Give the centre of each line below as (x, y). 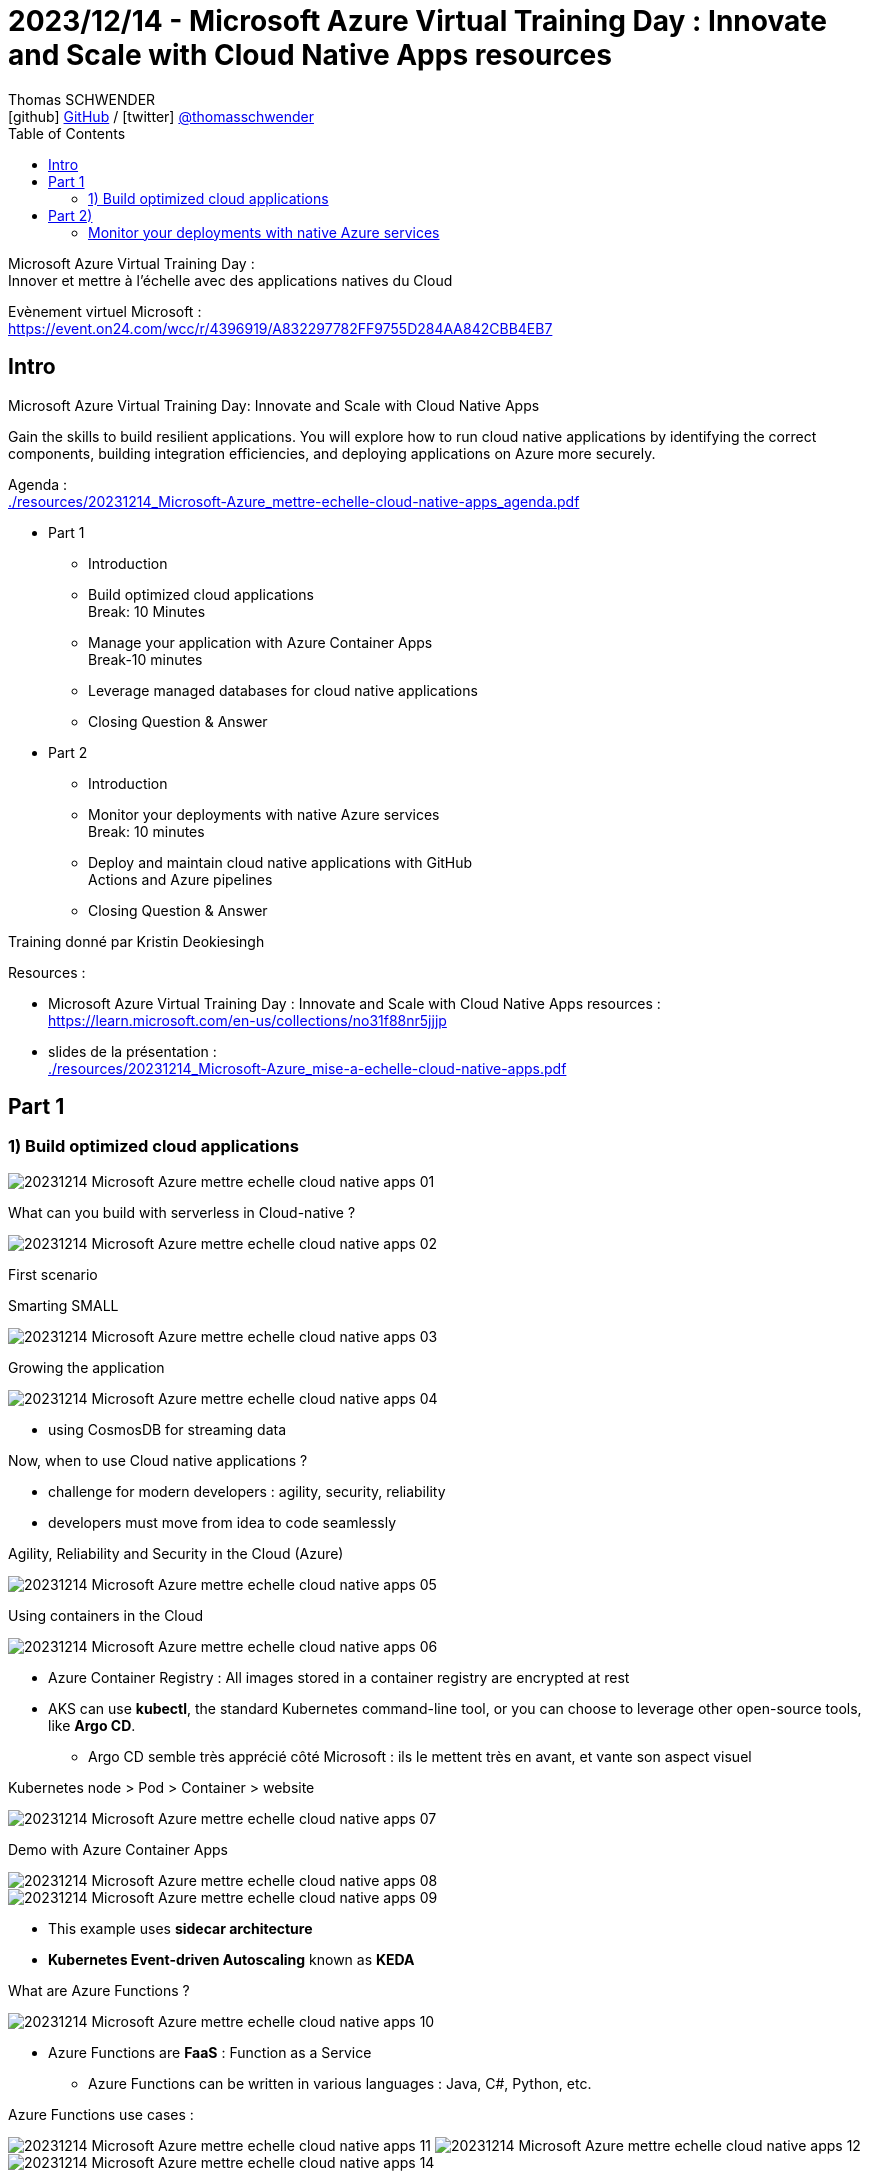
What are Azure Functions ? (99, 1990)
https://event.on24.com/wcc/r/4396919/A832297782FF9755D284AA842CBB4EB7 (280, 328)
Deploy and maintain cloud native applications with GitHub (280, 862)
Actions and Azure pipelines (180, 879)
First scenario (53, 1274)
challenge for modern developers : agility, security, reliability (247, 1491)
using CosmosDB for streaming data (167, 1429)
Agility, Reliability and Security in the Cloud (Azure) (176, 1553)
